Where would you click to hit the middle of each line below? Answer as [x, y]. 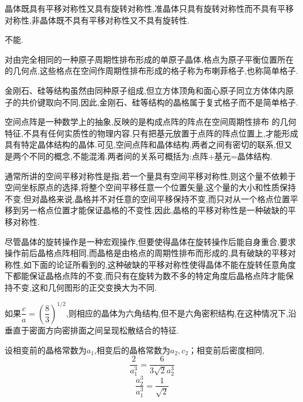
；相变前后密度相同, [226, 350]
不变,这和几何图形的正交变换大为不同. [85, 287]
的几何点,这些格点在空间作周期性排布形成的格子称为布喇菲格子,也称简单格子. [151, 71]
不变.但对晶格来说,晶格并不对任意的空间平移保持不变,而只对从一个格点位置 [147, 198]
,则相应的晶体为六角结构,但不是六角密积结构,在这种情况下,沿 [181, 313]
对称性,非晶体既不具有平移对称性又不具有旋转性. [97, 20]
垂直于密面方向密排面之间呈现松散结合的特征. [92, 330]
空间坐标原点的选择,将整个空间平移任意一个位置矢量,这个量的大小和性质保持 [150, 187]
